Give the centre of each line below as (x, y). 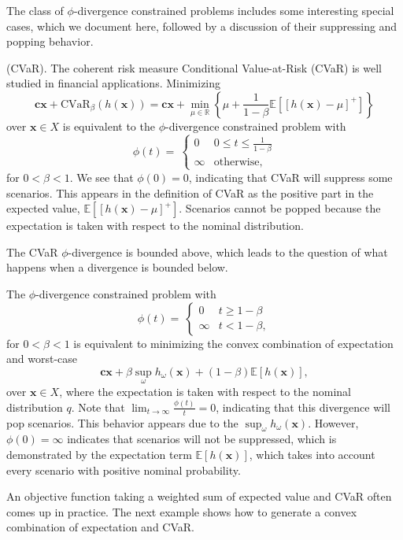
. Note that (98, 407)
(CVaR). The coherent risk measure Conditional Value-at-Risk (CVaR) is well (194, 67)
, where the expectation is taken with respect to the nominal (205, 391)
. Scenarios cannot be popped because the (280, 208)
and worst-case (42, 359)
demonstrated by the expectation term (99, 455)
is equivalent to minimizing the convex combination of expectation (233, 343)
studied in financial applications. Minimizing (114, 83)
